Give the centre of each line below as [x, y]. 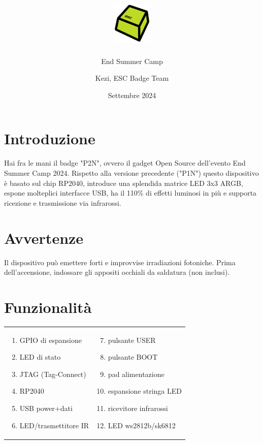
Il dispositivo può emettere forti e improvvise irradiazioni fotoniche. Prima [120, 262]
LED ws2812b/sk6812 [142, 425]
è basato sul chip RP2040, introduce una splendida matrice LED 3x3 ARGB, [124, 183]
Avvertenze [44, 237]
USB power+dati [46, 408]
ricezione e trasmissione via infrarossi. [63, 202]
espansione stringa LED [145, 391]
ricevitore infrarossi [138, 408]
